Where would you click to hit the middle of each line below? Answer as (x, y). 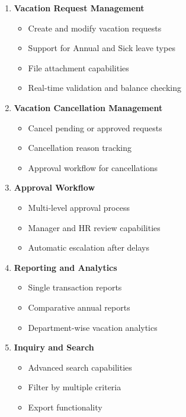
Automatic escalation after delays (89, 247)
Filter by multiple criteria (75, 387)
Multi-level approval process (79, 207)
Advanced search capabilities (80, 367)
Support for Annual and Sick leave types (102, 48)
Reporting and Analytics (65, 267)
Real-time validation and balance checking (105, 88)
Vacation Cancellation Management (88, 107)
